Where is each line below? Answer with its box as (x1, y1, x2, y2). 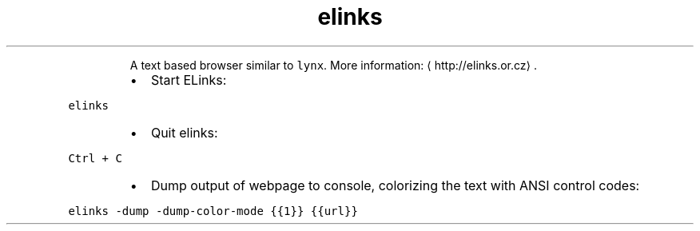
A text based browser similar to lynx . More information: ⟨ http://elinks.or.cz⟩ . (129, 58, 537, 72)
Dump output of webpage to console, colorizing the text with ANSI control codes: (150, 177, 640, 193)
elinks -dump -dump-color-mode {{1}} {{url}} (68, 204, 358, 217)
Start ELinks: (150, 71, 227, 88)
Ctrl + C (68, 151, 122, 165)
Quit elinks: (150, 124, 218, 141)
